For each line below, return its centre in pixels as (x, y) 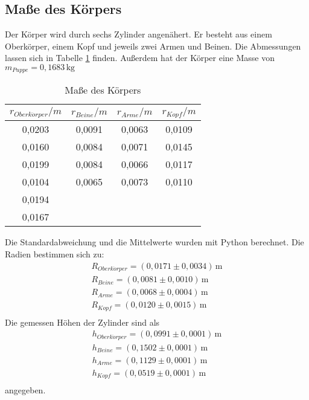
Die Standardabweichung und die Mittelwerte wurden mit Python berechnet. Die (154, 242)
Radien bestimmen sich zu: (55, 253)
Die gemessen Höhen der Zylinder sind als (82, 322)
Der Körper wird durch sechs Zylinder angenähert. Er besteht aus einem (139, 34)
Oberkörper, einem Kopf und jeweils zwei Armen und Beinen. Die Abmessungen (153, 46)
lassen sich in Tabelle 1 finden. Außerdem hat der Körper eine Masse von (140, 58)
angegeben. (25, 390)
